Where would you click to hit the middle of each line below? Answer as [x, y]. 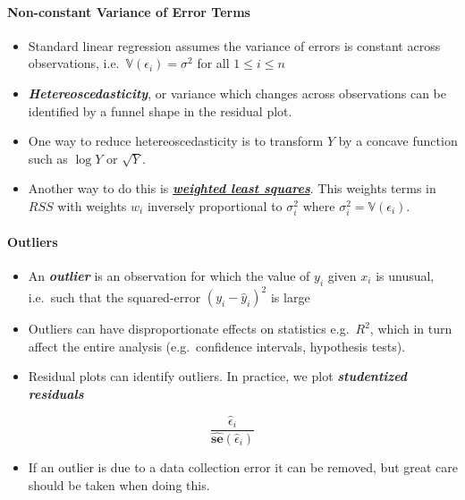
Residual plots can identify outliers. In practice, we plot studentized [218, 376]
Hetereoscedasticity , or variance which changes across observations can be [237, 93]
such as [48, 158]
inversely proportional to [215, 205]
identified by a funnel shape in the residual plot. [160, 110]
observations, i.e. [74, 63]
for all [213, 63]
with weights [92, 205]
